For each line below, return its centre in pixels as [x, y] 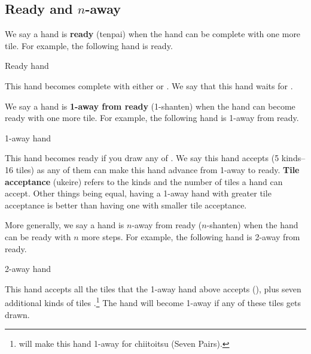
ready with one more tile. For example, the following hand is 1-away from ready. [152, 118]
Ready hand [27, 66]
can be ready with [38, 236]
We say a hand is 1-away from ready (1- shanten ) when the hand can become [150, 106]
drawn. [17, 314]
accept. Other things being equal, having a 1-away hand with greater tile [138, 193]
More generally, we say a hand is [65, 225]
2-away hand [28, 269]
